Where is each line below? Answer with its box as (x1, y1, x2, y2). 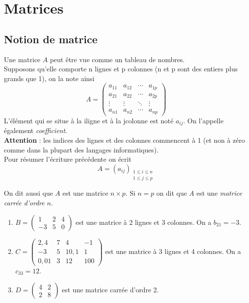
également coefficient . (4, 125, 67, 135)
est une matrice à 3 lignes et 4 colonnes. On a (105, 246, 241, 256)
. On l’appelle (183, 115, 224, 125)
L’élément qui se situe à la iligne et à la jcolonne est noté (4, 115, 174, 125)
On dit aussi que (4, 188, 53, 198)
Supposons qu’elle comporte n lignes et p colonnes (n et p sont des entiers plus (4, 64, 238, 74)
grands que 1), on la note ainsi (4, 73, 95, 83)
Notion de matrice (4, 31, 98, 46)
